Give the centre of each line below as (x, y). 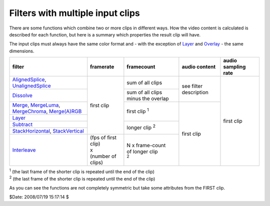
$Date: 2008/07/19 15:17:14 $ (39, 197)
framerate (102, 67)
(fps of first (103, 138)
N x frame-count (146, 145)
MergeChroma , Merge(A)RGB (47, 111)
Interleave (24, 150)
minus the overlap (148, 99)
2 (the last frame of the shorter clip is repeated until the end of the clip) (82, 178)
